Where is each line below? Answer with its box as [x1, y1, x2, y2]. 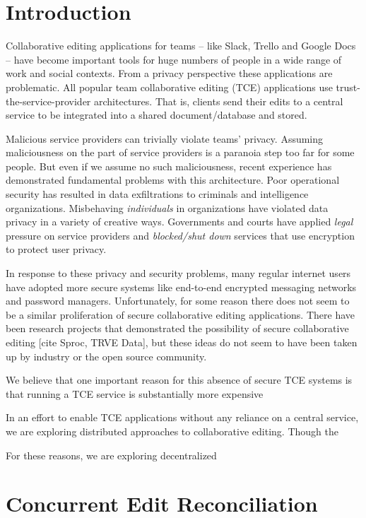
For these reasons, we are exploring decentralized [6, 447, 217, 462]
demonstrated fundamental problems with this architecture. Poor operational [6, 172, 340, 187]
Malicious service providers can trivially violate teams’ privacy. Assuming [6, 131, 324, 146]
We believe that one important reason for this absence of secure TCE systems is [6, 372, 353, 387]
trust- [336, 79, 360, 94]
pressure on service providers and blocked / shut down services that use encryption [6, 228, 355, 242]
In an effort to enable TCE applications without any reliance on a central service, [6, 410, 359, 425]
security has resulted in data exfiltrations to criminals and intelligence [6, 187, 309, 201]
